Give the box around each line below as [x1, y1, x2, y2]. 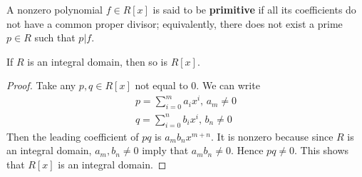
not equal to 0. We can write [135, 78, 260, 93]
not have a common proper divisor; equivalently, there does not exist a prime [6, 16, 343, 31]
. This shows [294, 143, 349, 158]
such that [34, 30, 76, 45]
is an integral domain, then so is [27, 54, 167, 69]
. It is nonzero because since [211, 128, 333, 143]
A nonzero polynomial [6, 2, 103, 16]
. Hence [230, 143, 264, 158]
